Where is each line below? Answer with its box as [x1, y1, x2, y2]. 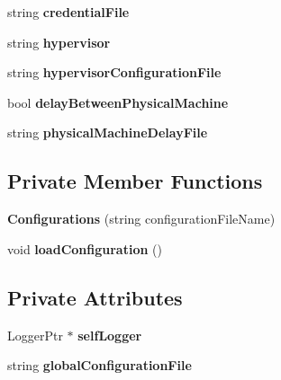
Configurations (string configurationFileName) [7, 209, 276, 228]
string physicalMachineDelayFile [7, 123, 208, 142]
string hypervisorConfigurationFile [7, 63, 222, 82]
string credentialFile [7, 3, 130, 21]
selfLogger [77, 325, 142, 344]
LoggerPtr [7, 325, 63, 344]
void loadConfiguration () [7, 239, 162, 258]
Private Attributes [7, 283, 183, 311]
